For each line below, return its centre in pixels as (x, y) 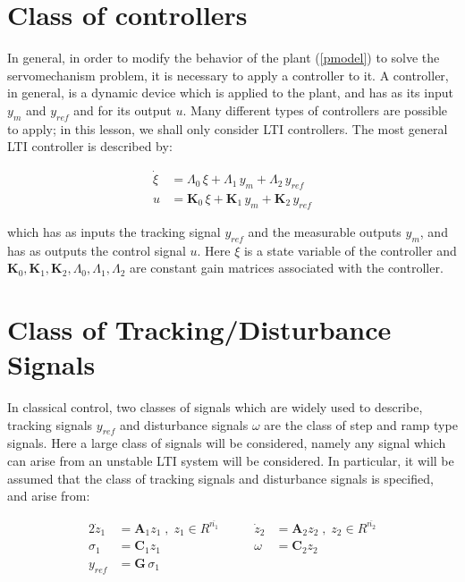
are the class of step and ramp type (361, 424)
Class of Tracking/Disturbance (199, 329)
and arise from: (49, 496)
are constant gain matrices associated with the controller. (286, 268)
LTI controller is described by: (90, 146)
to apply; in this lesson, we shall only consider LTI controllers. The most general (228, 128)
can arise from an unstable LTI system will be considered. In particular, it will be (231, 461)
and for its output (123, 110)
